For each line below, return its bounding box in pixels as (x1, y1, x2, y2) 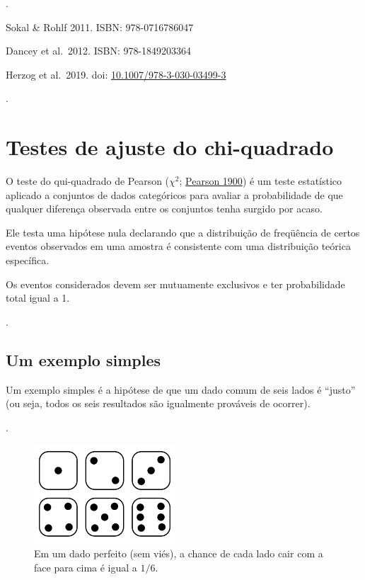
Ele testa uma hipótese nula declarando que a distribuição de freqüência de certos (6, 224, 360, 239)
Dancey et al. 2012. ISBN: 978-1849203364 (6, 43, 192, 58)
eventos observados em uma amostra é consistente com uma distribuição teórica (6, 239, 351, 254)
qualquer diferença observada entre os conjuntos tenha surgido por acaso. (6, 201, 323, 216)
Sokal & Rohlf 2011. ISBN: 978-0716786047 (6, 19, 194, 34)
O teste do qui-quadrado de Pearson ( (6, 174, 170, 188)
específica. (6, 253, 50, 268)
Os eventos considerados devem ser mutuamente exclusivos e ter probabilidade (6, 276, 345, 291)
